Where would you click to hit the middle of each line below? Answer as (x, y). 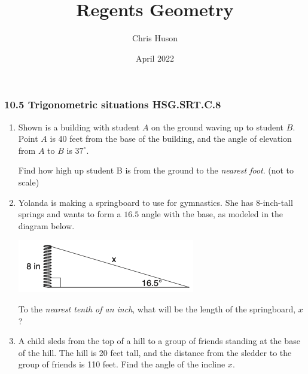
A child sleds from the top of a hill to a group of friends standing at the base (159, 341)
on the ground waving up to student (218, 127)
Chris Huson (155, 38)
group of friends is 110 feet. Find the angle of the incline (122, 364)
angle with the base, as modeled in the (212, 214)
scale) (29, 182)
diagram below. (46, 225)
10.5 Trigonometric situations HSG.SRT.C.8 (113, 104)
